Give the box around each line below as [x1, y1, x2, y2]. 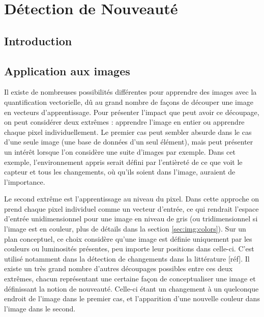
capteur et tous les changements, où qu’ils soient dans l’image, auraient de [4, 166, 236, 177]
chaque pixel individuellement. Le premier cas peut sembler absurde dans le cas [4, 126, 252, 137]
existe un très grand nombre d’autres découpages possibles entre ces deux [4, 263, 233, 274]
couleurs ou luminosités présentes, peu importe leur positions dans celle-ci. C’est [4, 243, 254, 254]
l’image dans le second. [4, 303, 76, 313]
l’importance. [4, 176, 45, 187]
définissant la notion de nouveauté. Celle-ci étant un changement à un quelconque [4, 283, 259, 294]
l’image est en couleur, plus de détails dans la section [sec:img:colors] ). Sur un [4, 223, 246, 234]
